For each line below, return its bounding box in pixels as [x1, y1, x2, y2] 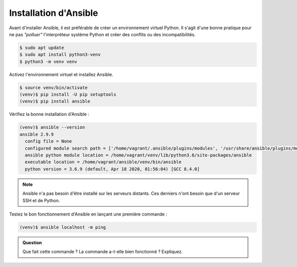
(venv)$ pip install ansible [19, 99, 91, 104]
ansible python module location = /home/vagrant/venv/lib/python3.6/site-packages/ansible [25, 152, 252, 158]
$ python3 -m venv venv [19, 58, 78, 64]
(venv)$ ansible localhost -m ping [19, 224, 106, 230]
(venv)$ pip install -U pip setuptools [19, 92, 116, 98]
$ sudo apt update [19, 45, 64, 51]
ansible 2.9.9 [19, 131, 54, 137]
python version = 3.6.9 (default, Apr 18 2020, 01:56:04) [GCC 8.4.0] [25, 166, 200, 172]
